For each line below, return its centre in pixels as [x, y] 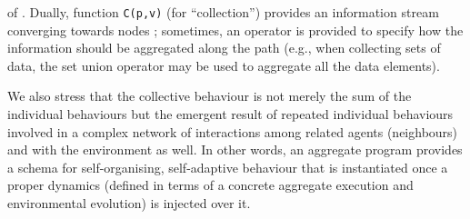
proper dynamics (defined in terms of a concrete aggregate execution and [210, 185]
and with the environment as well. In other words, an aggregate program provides [235, 149]
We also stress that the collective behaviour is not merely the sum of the [210, 96]
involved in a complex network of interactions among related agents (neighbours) [233, 131]
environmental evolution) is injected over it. [129, 203]
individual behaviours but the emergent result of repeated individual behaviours [230, 114]
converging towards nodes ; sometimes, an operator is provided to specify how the [235, 30]
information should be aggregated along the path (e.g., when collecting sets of [224, 48]
